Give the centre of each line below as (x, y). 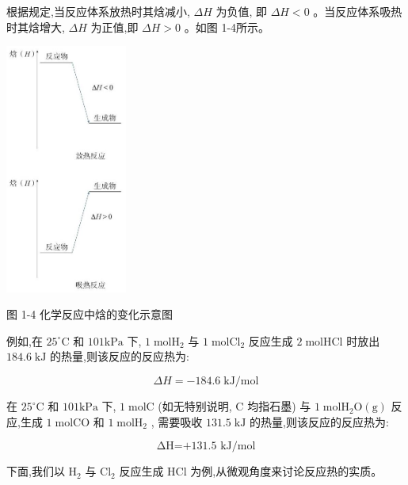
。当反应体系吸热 (358, 11)
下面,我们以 (36, 471)
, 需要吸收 (177, 421)
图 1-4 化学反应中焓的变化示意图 (90, 314)
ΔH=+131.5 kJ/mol (206, 447)
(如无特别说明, (195, 406)
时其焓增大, (36, 27)
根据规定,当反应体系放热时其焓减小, (98, 11)
